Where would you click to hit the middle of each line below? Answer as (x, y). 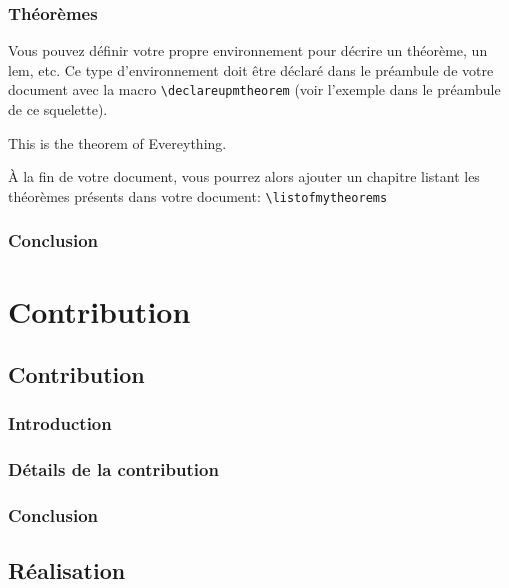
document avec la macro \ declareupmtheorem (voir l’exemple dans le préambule (254, 89)
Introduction (60, 423)
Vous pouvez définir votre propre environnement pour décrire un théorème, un (248, 50)
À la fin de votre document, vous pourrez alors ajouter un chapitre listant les (244, 176)
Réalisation (67, 570)
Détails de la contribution (113, 469)
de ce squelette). (58, 109)
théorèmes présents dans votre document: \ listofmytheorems (198, 195)
